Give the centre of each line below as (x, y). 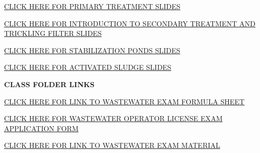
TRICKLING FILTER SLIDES (53, 33)
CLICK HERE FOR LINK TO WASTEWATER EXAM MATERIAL (112, 145)
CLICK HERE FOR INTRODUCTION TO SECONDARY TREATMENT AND (130, 23)
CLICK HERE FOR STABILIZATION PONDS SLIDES (92, 50)
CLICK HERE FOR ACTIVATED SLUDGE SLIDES (88, 67)
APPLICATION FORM (41, 128)
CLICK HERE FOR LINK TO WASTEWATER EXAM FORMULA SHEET (124, 101)
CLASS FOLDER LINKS (49, 84)
